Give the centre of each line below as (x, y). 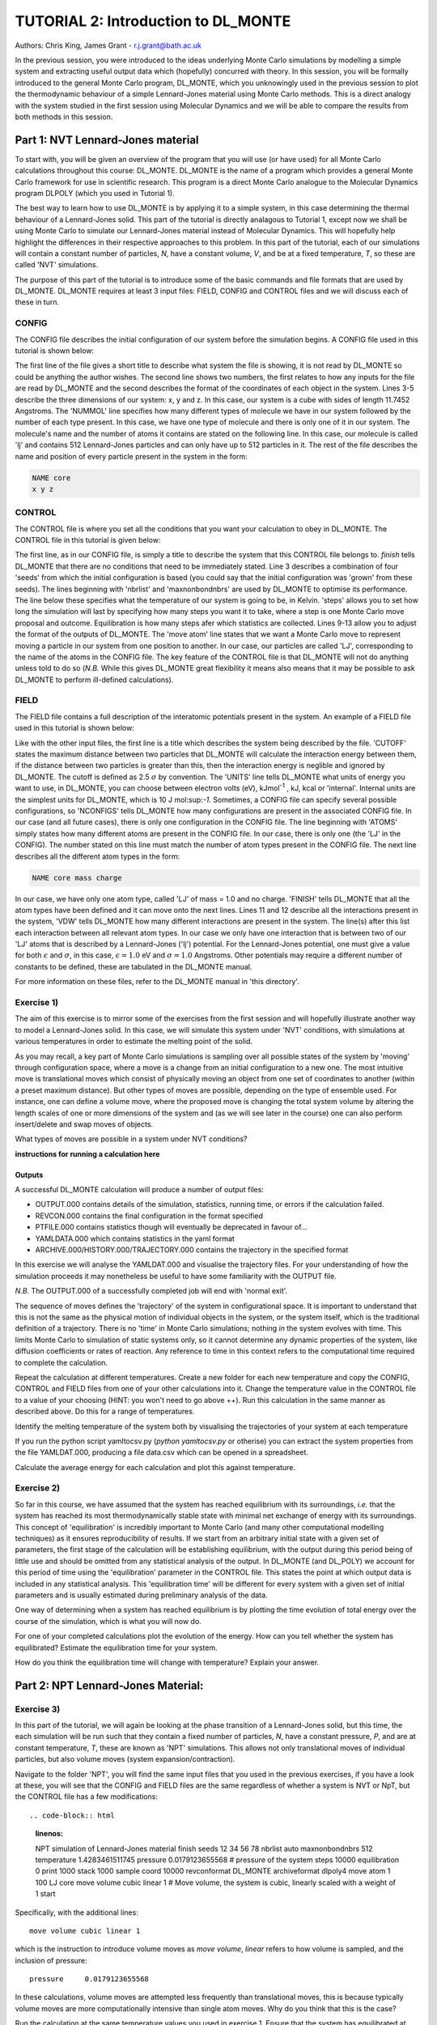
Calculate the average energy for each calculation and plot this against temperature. (155, 1467)
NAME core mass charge (77, 878)
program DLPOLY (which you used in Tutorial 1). (95, 193)
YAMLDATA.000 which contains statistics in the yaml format (135, 1238)
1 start (45, 1894)
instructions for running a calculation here (87, 1153)
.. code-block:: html (72, 1815)
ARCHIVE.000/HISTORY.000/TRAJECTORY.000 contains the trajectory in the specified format (192, 1250)
